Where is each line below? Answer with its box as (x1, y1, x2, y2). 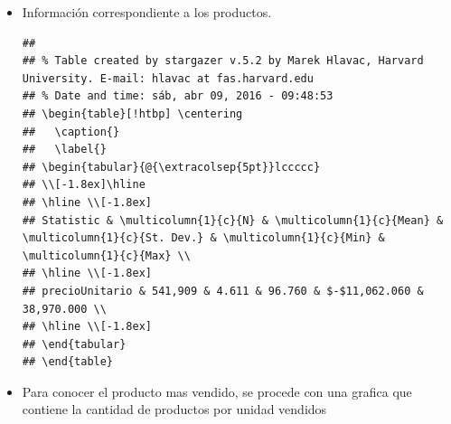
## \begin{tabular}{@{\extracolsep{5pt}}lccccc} (22, 160, 321, 174)
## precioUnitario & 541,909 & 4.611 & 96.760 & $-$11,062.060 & (22, 284, 424, 297)
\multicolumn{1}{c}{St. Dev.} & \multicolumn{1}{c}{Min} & (22, 231, 385, 245)
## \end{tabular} (22, 337, 127, 351)
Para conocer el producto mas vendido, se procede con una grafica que (22, 382, 412, 400)
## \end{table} (22, 355, 114, 369)
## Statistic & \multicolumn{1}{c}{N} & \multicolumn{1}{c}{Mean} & (22, 213, 444, 227)
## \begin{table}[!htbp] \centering (22, 107, 243, 120)
